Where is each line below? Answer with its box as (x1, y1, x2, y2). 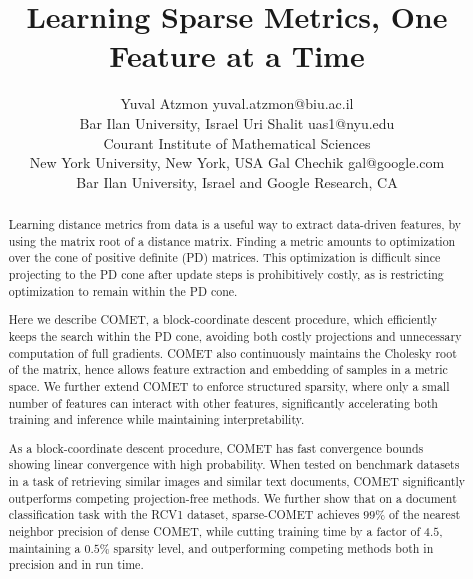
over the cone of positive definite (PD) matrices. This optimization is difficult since (8, 249, 441, 266)
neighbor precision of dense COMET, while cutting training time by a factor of (8, 523, 421, 540)
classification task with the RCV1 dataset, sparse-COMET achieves (8, 506, 360, 523)
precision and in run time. (8, 556, 144, 573)
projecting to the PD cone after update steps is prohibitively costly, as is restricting (8, 266, 444, 283)
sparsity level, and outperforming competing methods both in (113, 539, 434, 556)
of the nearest (389, 506, 461, 523)
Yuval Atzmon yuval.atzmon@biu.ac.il (120, 93, 354, 114)
